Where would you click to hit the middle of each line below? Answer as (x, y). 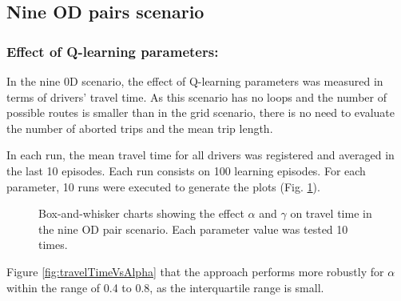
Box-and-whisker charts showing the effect (141, 213)
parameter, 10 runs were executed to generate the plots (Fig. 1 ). (163, 186)
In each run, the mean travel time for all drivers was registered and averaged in (200, 155)
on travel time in (331, 213)
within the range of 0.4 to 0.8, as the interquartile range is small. (165, 287)
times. (53, 245)
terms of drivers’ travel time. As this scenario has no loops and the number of (197, 96)
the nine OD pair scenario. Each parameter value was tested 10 (193, 229)
